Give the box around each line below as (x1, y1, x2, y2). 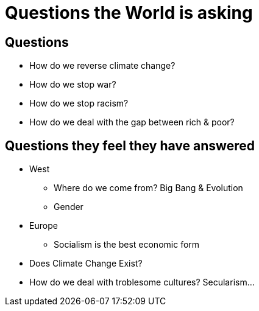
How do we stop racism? (29, 98, 129, 109)
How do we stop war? (29, 79, 116, 90)
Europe (29, 220, 58, 231)
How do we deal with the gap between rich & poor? (29, 117, 235, 128)
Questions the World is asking (5, 2, 253, 23)
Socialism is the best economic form (54, 239, 200, 250)
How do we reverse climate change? (29, 60, 176, 71)
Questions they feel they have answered (5, 138, 255, 153)
